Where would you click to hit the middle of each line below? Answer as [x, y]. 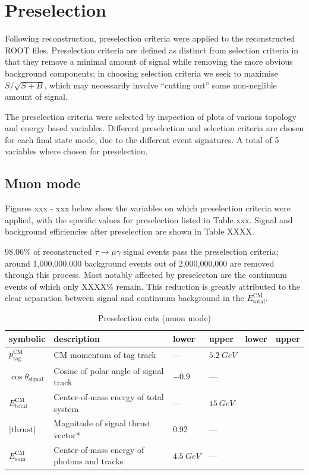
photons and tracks [89, 461]
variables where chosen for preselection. [76, 151]
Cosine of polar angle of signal [109, 370]
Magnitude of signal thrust [102, 423]
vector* [67, 434]
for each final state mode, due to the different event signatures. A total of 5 [142, 139]
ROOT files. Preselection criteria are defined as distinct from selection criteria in [152, 50]
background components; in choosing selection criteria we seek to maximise [141, 73]
